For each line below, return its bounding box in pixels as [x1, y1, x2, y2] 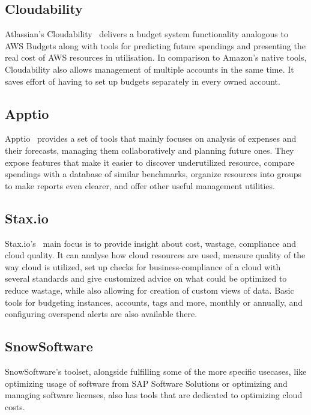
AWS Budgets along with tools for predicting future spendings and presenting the [5, 39, 306, 52]
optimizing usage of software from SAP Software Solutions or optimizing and [5, 377, 288, 389]
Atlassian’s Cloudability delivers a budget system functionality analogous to [5, 28, 288, 40]
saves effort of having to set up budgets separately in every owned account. [5, 74, 280, 87]
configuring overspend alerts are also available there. [5, 307, 198, 320]
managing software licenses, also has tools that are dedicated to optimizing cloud [5, 389, 303, 401]
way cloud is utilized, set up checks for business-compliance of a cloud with [5, 260, 281, 273]
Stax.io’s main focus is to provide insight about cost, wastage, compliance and [5, 237, 297, 249]
